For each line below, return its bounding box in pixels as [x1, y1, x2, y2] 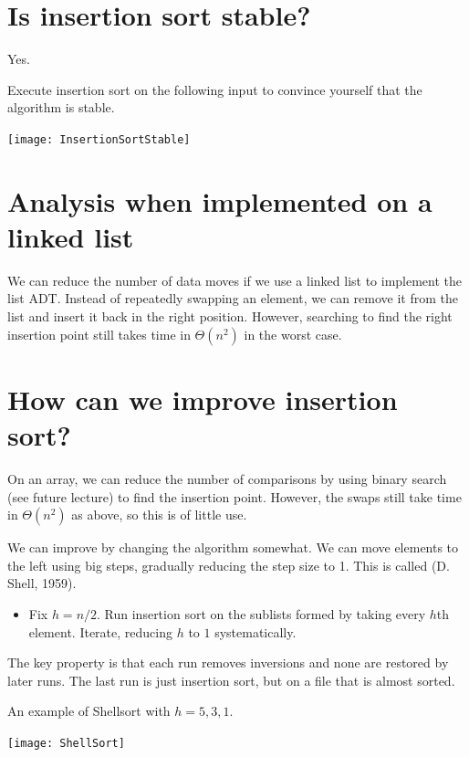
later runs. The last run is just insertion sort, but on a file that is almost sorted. [7, 670, 455, 689]
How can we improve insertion [7, 380, 398, 417]
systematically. [214, 622, 297, 641]
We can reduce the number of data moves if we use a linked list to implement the [7, 270, 463, 289]
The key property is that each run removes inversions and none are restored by [7, 653, 449, 672]
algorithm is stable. [7, 98, 115, 117]
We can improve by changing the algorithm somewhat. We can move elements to [7, 538, 459, 557]
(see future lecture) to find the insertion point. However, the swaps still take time [7, 487, 462, 506]
